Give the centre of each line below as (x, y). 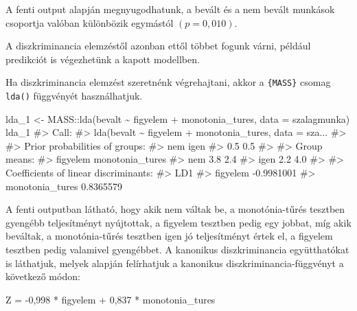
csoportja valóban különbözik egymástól (90, 22)
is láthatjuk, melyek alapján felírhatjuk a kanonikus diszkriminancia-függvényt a (175, 263)
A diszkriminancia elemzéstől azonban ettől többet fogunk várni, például (158, 46)
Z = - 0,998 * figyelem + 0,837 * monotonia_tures (111, 299)
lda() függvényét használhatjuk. (74, 96)
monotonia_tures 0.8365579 (64, 186)
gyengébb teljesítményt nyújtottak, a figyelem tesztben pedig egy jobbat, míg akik (178, 222)
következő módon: (43, 276)
